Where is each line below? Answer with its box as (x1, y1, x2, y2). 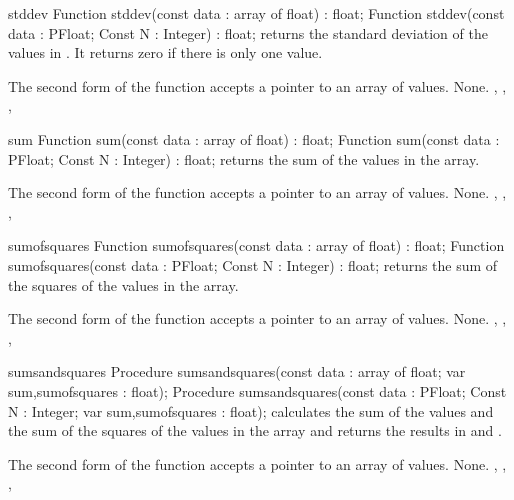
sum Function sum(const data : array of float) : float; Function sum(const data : (8, 128, 500, 149)
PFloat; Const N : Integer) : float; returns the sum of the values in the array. (8, 148, 480, 169)
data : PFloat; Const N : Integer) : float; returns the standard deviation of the (8, 22, 488, 43)
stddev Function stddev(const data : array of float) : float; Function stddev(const (8, 3, 505, 23)
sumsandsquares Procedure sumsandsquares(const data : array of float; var (8, 361, 466, 382)
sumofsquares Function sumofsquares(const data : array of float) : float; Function (8, 235, 505, 256)
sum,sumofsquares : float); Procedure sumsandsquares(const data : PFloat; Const (8, 380, 507, 401)
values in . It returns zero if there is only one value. (8, 42, 323, 63)
